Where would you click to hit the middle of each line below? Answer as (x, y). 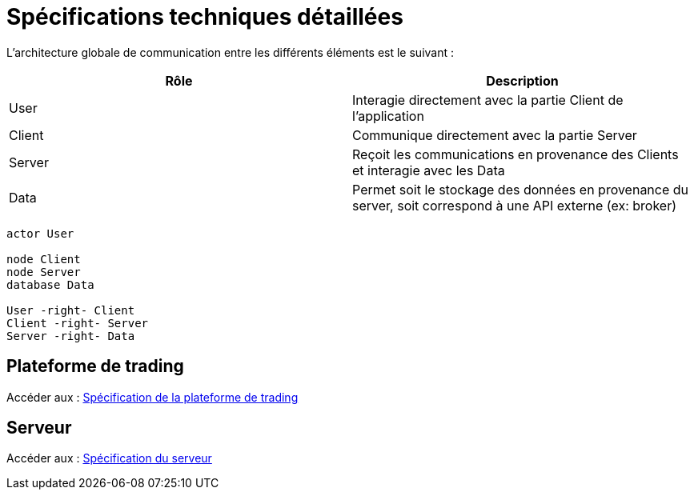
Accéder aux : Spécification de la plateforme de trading (152, 397)
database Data (50, 284)
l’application (388, 116)
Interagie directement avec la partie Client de (488, 100)
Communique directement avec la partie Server (495, 135)
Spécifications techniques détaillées (205, 17)
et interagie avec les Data (429, 170)
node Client (44, 259)
